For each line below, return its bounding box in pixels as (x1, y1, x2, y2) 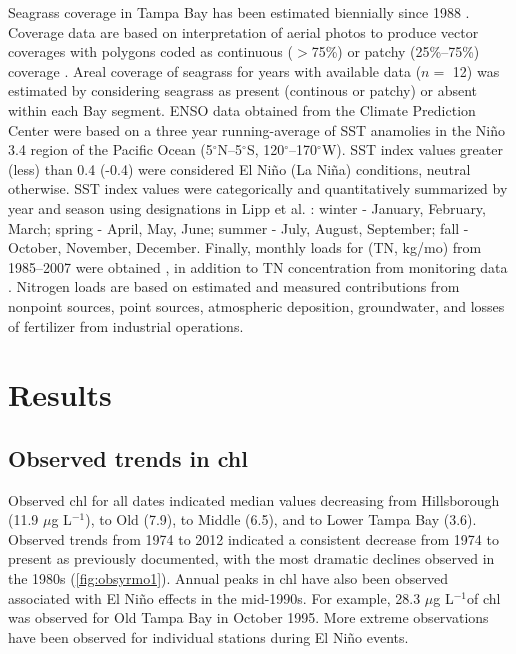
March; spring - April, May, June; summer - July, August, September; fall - (8, 217, 469, 238)
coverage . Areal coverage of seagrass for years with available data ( (8, 60, 422, 81)
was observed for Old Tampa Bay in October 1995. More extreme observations (8, 607, 489, 628)
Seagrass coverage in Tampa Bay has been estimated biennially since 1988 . (8, 2, 470, 22)
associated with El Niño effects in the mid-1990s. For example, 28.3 (8, 587, 421, 608)
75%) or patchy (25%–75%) (311, 41, 480, 62)
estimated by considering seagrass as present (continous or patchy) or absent (8, 80, 478, 101)
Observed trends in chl (8, 442, 248, 473)
